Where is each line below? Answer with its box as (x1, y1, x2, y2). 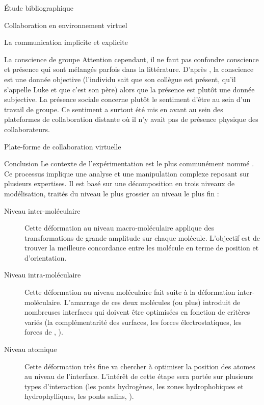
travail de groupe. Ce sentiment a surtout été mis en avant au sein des (4, 104, 223, 114)
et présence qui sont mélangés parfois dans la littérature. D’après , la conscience (4, 64, 254, 74)
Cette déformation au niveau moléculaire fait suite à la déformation (24, 287, 235, 297)
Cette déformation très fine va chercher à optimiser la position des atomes (24, 361, 255, 371)
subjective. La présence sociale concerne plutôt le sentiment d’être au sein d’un (4, 94, 251, 105)
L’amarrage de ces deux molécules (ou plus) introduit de (64, 296, 241, 307)
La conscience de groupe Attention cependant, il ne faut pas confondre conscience (4, 54, 259, 64)
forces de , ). (24, 326, 63, 337)
